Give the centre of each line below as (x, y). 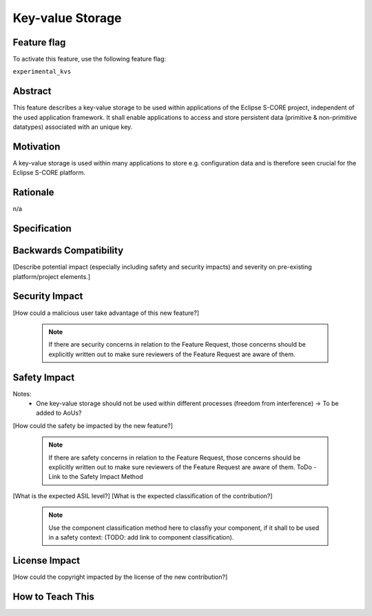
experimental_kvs (42, 72)
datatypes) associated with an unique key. (73, 127)
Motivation (37, 146)
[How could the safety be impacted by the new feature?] (93, 425)
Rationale (33, 193)
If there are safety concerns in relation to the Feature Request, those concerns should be (175, 458)
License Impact (46, 561)
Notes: (22, 393)
